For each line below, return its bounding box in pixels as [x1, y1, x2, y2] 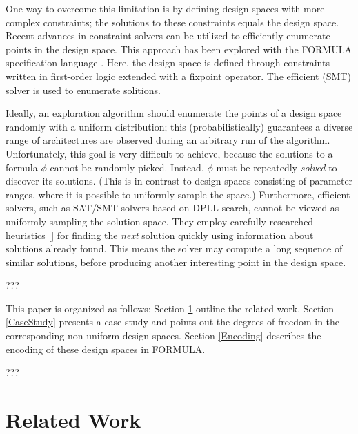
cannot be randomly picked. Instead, [50, 160, 204, 174]
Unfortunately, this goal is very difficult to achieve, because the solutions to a [6, 146, 333, 160]
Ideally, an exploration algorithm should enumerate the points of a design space [6, 106, 342, 120]
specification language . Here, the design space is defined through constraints [6, 55, 330, 70]
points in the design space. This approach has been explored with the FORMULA [6, 41, 352, 56]
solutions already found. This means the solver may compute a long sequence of [6, 241, 343, 256]
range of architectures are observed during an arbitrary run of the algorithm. [6, 133, 330, 147]
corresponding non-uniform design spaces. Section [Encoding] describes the [6, 328, 321, 343]
